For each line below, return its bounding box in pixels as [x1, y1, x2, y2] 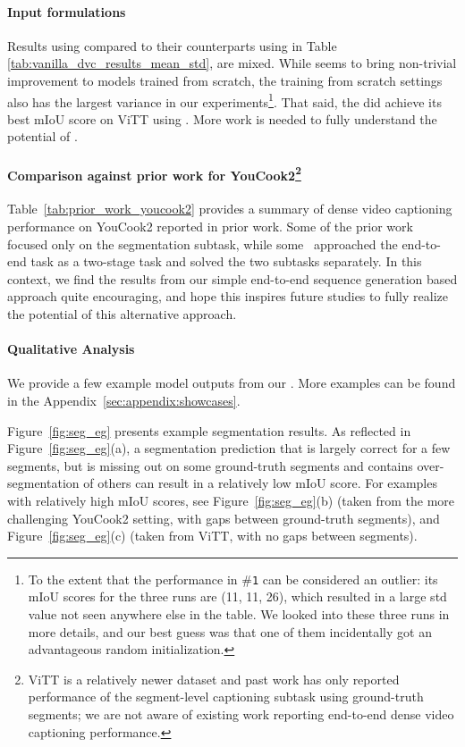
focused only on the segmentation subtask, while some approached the [7, 234, 398, 253]
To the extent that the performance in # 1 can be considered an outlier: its [28, 569, 438, 588]
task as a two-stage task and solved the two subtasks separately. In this [30, 252, 422, 271]
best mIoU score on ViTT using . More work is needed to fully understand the [7, 109, 437, 128]
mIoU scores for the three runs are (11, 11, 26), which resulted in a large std [28, 587, 447, 606]
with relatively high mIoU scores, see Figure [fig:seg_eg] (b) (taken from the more [7, 491, 455, 509]
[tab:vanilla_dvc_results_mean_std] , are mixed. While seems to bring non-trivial [7, 54, 457, 72]
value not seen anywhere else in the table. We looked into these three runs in [28, 605, 450, 624]
